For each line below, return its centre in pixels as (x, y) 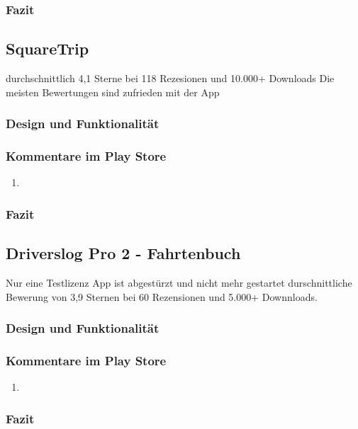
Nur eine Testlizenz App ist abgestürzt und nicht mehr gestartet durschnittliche (179, 282)
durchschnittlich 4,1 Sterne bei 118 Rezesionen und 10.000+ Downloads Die (170, 78)
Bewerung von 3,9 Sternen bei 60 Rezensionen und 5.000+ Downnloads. (162, 296)
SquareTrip (47, 48)
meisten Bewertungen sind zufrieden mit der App (113, 92)
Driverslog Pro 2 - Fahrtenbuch (123, 253)
